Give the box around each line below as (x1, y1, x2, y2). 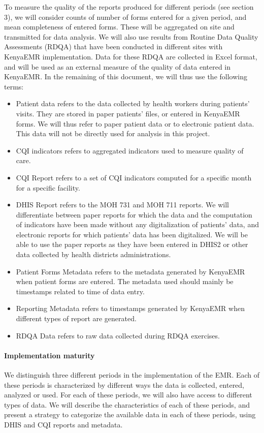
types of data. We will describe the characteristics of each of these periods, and (4, 399, 250, 410)
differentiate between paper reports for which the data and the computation (16, 209, 252, 220)
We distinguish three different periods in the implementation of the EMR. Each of (4, 369, 260, 380)
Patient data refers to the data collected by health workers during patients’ (16, 98, 250, 109)
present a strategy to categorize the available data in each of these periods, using (4, 409, 256, 420)
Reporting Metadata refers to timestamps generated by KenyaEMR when (16, 303, 245, 314)
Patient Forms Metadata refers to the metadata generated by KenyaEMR (16, 266, 245, 276)
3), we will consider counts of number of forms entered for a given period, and (4, 11, 247, 22)
